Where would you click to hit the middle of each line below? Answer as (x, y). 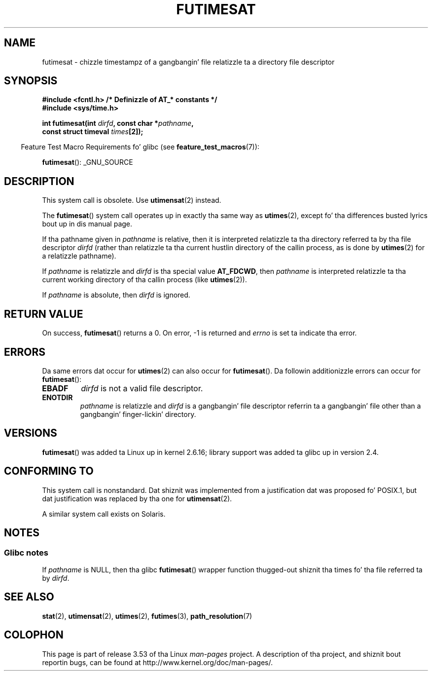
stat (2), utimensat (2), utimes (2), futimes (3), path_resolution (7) (147, 616)
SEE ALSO (29, 597)
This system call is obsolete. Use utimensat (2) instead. (132, 200)
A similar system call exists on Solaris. (104, 514)
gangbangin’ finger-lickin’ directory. (138, 414)
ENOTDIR (57, 397)
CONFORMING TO (49, 471)
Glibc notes (26, 552)
